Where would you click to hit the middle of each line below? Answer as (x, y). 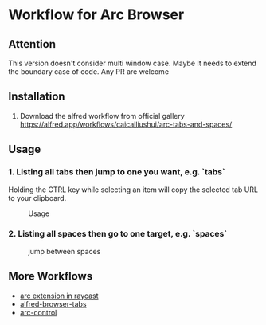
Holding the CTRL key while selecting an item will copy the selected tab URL (133, 190)
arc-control (38, 312)
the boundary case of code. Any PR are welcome (89, 72)
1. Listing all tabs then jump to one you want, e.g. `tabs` (117, 172)
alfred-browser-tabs (53, 303)
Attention (32, 44)
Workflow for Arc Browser (96, 15)
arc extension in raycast (59, 296)
